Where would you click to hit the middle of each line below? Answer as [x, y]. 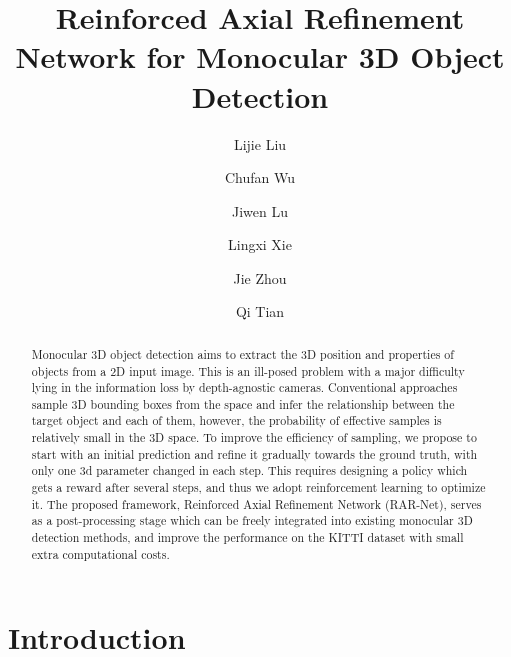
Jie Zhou [260, 277]
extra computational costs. [100, 553]
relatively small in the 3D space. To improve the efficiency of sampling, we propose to [254, 437]
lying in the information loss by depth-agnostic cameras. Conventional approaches [244, 387]
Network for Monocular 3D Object [260, 56]
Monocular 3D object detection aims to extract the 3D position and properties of [242, 353]
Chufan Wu [260, 177]
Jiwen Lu [260, 210]
